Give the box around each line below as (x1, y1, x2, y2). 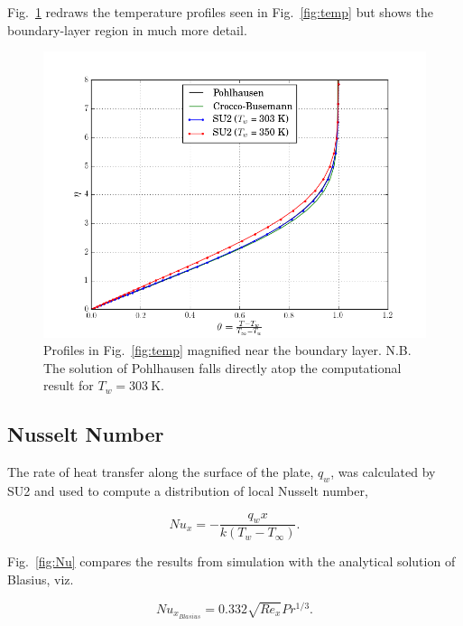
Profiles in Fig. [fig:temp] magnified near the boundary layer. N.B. (43, 341, 412, 360)
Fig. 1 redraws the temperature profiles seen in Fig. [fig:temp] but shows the (7, 3, 433, 21)
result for (43, 376, 94, 395)
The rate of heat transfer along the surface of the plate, (7, 462, 314, 481)
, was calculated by (330, 462, 436, 481)
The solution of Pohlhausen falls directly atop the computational (43, 358, 402, 377)
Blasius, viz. (7, 569, 74, 588)
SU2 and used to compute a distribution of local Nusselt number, (7, 481, 368, 500)
